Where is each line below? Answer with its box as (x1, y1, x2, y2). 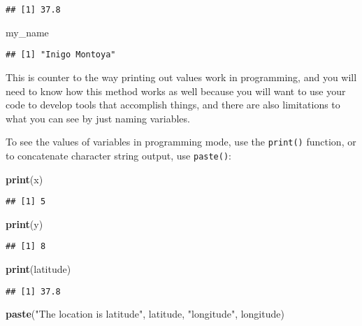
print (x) (6, 171, 43, 186)
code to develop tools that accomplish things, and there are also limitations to (6, 97, 340, 112)
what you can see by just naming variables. (6, 111, 190, 125)
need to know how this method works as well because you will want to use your (6, 83, 346, 98)
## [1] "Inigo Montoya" (6, 50, 116, 60)
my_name (6, 24, 49, 39)
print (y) (6, 216, 43, 231)
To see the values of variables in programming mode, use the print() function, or (6, 134, 356, 149)
